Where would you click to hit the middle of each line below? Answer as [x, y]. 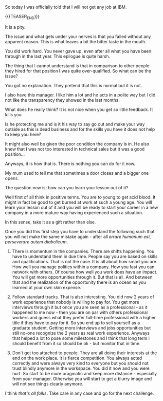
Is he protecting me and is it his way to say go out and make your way [75, 124]
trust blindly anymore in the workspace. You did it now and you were [81, 368]
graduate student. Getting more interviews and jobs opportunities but [81, 328]
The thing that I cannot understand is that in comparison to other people [77, 66]
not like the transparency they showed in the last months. [63, 100]
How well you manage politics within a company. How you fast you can [83, 267]
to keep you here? [23, 134]
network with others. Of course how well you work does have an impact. [85, 272]
